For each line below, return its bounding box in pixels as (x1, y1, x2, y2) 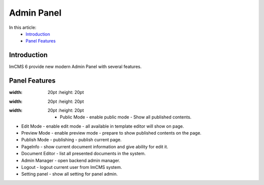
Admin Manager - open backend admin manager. (21, 157, 121, 163)
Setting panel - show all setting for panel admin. (21, 171, 118, 177)
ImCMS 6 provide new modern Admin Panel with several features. (9, 64, 142, 69)
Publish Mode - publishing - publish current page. (21, 137, 122, 143)
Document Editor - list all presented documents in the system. (21, 151, 146, 157)
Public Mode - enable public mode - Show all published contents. (60, 114, 192, 120)
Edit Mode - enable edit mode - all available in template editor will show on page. (21, 123, 184, 129)
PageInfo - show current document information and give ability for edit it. (21, 143, 169, 149)
